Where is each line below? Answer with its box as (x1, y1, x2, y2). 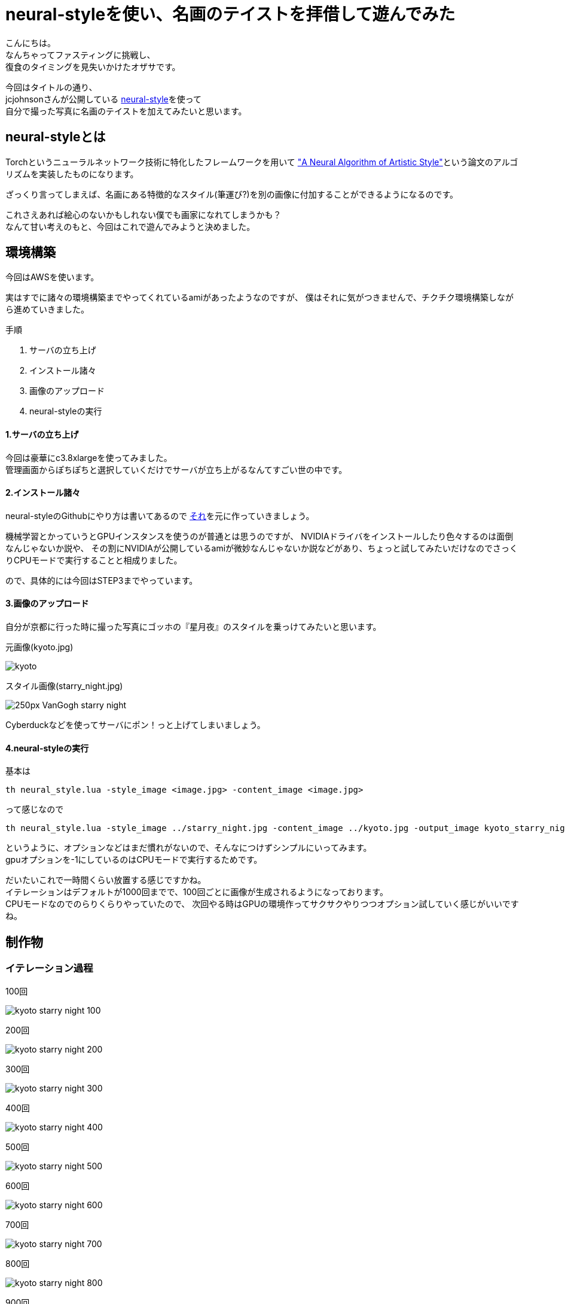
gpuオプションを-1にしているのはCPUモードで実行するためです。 (5, 854, 262, 865)
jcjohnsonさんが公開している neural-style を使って (5, 93, 202, 104)
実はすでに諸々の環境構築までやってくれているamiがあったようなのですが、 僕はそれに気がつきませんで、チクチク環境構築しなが (5, 292, 514, 303)
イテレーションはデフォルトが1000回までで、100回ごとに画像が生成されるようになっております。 (5, 887, 388, 897)
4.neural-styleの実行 (5, 742, 89, 753)
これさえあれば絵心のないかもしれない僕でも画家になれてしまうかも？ (5, 209, 282, 220)
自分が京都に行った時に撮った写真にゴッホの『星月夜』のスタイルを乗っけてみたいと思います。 (5, 621, 381, 632)
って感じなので (5, 804, 64, 815)
